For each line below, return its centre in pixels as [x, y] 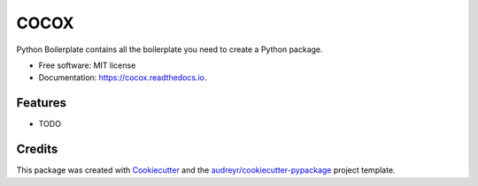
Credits [37, 149]
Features [41, 103]
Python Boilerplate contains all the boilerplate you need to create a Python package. [170, 49]
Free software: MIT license [87, 65]
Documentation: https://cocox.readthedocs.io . [123, 78]
